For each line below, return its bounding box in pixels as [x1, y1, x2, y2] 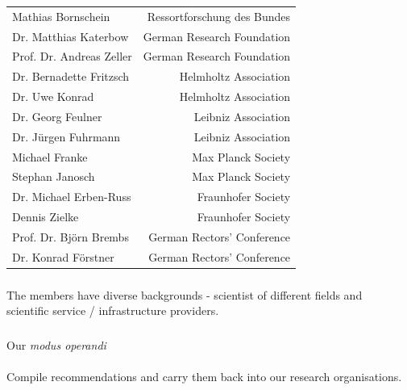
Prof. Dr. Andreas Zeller [12, 48, 132, 65]
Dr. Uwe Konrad [12, 88, 94, 105]
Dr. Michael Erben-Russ [12, 188, 131, 205]
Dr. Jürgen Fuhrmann [12, 128, 121, 145]
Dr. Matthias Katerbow [12, 27, 129, 44]
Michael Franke [12, 148, 88, 165]
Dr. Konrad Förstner [12, 248, 114, 265]
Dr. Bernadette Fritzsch [12, 68, 130, 85]
